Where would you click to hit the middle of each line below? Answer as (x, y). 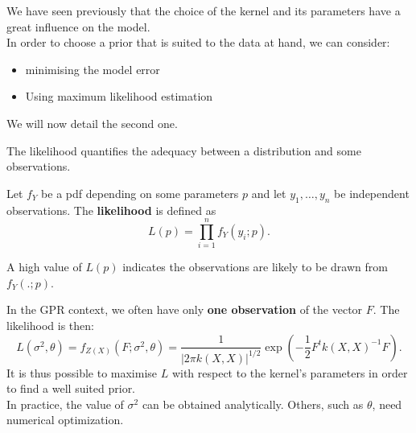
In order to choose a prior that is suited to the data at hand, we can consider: (198, 42)
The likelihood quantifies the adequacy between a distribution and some (184, 150)
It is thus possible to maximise (82, 372)
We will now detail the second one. (92, 123)
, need (387, 404)
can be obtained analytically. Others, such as (253, 404)
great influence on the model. (78, 26)
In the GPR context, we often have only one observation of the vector (185, 309)
